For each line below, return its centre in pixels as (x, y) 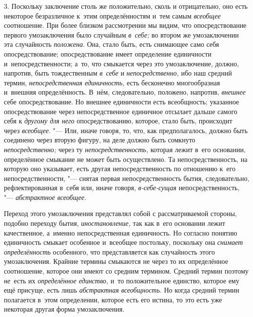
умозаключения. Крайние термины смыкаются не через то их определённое (116, 261)
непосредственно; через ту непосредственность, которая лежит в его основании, (125, 149)
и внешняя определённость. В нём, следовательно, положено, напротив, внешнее (125, 92)
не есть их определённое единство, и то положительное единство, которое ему (122, 280)
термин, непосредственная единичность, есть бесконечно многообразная (112, 82)
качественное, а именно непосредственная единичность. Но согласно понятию (121, 232)
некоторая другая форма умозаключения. (64, 309)
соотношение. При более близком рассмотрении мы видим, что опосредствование (125, 25)
